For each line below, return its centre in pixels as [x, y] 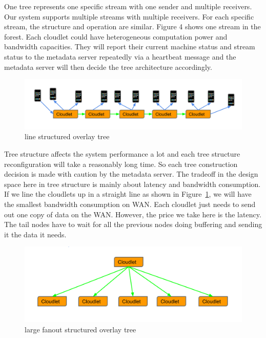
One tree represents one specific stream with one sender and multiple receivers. [128, 6]
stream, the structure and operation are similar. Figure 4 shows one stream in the [132, 26]
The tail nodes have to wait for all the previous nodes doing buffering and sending [133, 224]
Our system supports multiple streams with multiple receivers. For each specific [129, 16]
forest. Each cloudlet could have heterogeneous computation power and [116, 36]
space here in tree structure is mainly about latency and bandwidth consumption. [132, 184]
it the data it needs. [35, 234]
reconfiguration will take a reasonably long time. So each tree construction [121, 164]
